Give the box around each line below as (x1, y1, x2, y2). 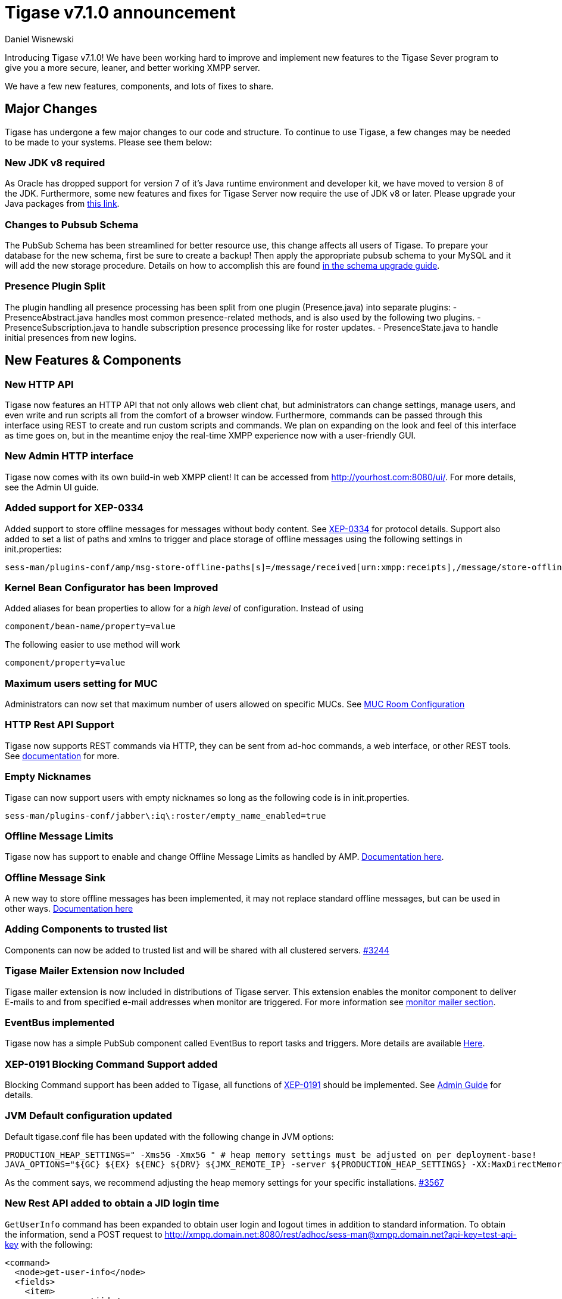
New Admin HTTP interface (5, 450, 134, 462)
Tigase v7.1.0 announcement (5, 2, 236, 23)
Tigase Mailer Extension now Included (5, 965, 185, 977)
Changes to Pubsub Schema (5, 218, 139, 231)
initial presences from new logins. (5, 332, 137, 343)
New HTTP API (5, 378, 74, 390)
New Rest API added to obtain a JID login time (5, 1197, 220, 1210)
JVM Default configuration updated (5, 1110, 172, 1122)
